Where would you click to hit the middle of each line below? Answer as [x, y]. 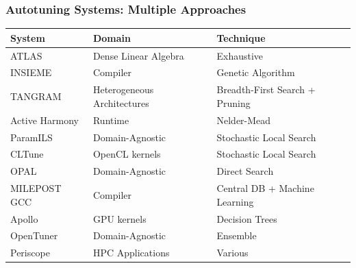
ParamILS [31, 137]
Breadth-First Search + [266, 89]
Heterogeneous [123, 89]
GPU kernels [119, 218]
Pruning [233, 102]
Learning [235, 201]
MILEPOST [36, 188]
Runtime [111, 120]
